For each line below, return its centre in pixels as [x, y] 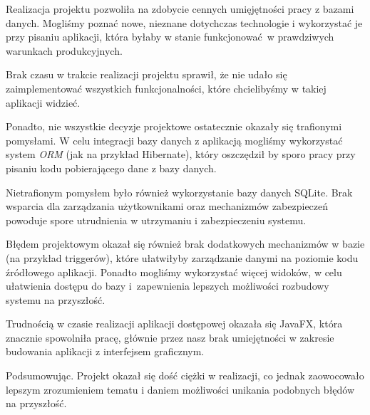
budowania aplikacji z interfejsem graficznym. [105, 351]
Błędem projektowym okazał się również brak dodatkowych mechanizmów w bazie [185, 244]
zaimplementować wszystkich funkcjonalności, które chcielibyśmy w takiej [166, 88]
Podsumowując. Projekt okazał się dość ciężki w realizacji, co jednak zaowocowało [185, 375]
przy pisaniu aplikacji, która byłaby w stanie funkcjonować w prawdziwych [170, 37]
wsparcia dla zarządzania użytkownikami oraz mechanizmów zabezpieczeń [167, 206]
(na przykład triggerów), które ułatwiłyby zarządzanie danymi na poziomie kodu [182, 257]
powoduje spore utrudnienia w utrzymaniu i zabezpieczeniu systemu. [156, 220]
